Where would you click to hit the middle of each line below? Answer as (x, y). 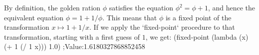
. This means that (130, 17)
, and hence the (231, 7)
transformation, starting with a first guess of (72, 36)
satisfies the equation (141, 7)
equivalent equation (34, 17)
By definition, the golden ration (52, 7)
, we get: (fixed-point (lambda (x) (197, 36)
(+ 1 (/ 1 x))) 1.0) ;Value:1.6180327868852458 (75, 46)
